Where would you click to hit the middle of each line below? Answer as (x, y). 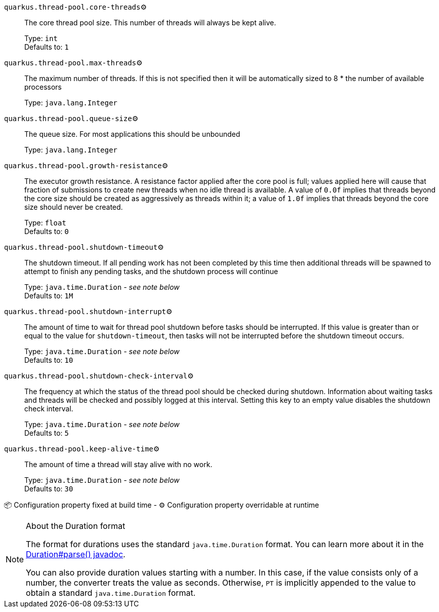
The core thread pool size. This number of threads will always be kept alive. (150, 23)
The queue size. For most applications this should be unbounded (132, 134)
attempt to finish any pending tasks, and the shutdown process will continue (151, 271)
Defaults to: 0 (47, 231)
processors (43, 87)
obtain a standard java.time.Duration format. (111, 593)
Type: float (45, 223)
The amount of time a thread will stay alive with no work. (118, 464)
